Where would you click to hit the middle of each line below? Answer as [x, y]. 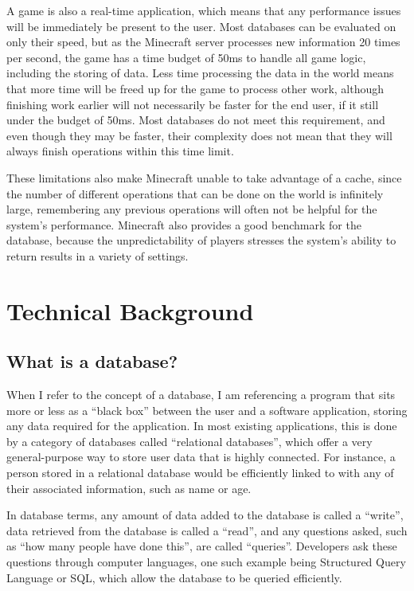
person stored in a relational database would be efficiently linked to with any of [200, 473]
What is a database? [92, 361]
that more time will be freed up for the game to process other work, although [195, 88]
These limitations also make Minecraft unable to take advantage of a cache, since [204, 177]
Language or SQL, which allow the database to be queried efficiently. [174, 577]
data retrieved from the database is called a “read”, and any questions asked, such [207, 530]
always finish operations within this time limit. [120, 151]
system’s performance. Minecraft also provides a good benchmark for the [184, 224]
